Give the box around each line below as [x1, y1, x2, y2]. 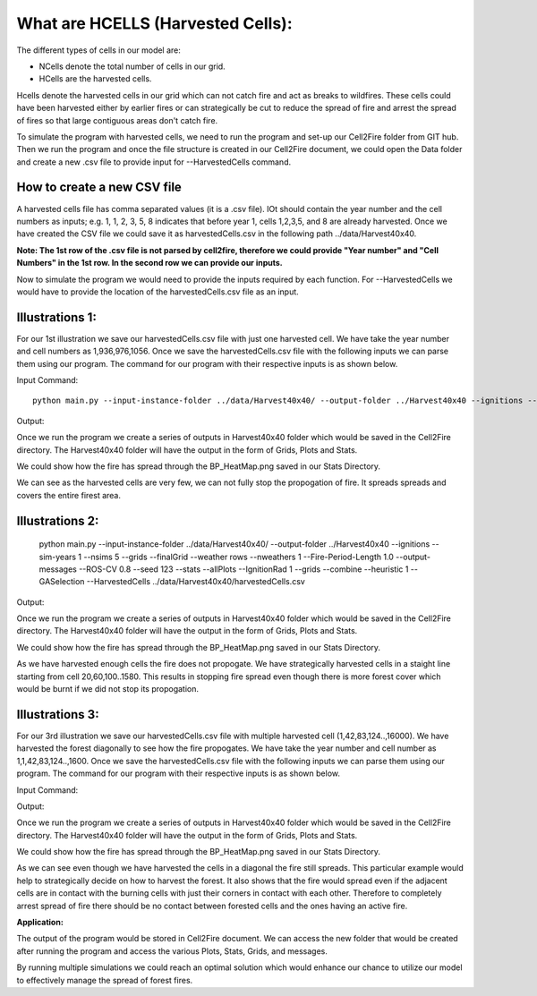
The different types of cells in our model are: [16, 45, 181, 55]
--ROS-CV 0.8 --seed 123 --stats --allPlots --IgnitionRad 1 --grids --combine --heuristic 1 [79, 564, 409, 575]
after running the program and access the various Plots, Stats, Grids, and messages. [16, 945, 328, 957]
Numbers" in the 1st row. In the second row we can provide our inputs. [16, 258, 283, 268]
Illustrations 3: [16, 707, 99, 722]
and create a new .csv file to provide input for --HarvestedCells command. [16, 157, 291, 167]
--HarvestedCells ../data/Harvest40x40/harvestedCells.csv [86, 576, 306, 587]
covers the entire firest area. [16, 489, 121, 500]
